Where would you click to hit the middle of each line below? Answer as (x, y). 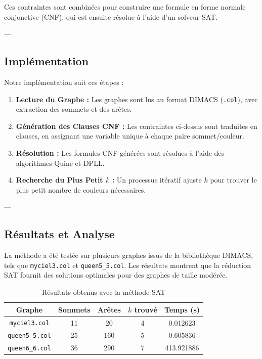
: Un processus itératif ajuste (157, 180)
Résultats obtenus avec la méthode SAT (104, 292)
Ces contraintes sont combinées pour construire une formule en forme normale (125, 7)
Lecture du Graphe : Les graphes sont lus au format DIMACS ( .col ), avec (137, 99)
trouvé (146, 309)
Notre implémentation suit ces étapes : (64, 82)
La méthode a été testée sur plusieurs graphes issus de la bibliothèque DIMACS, (129, 255)
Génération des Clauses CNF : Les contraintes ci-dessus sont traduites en (137, 126)
